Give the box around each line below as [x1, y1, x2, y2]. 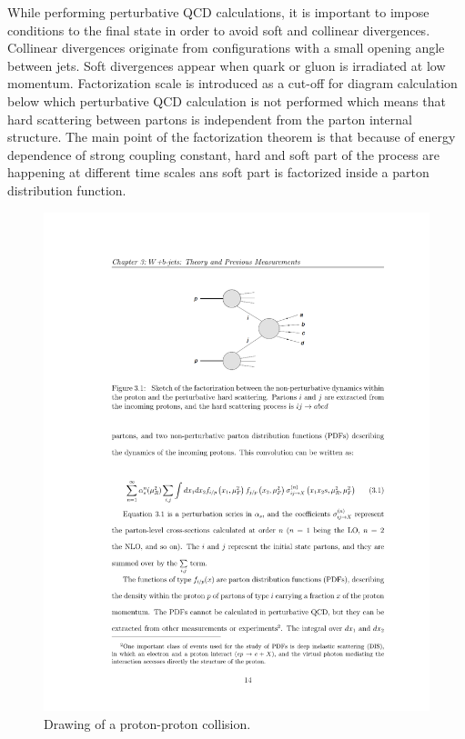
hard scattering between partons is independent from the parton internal [7, 109, 413, 128]
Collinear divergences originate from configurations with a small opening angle [7, 38, 445, 57]
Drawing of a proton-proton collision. [44, 714, 251, 734]
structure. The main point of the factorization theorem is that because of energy [7, 127, 456, 146]
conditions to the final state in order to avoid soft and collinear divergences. [7, 20, 430, 39]
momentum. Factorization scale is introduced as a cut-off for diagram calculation [7, 74, 458, 93]
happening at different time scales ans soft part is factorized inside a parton [7, 163, 430, 182]
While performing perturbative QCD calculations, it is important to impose [7, 3, 430, 21]
